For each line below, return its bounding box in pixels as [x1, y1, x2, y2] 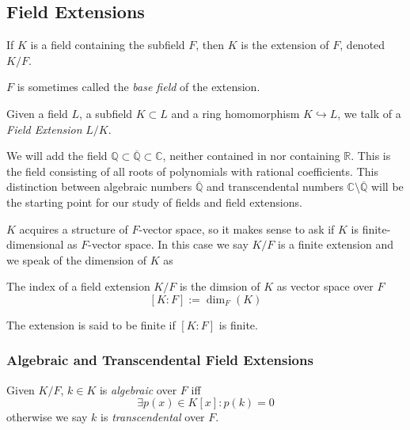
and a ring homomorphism [171, 105, 300, 121]
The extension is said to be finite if [6, 316, 176, 333]
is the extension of [241, 36, 329, 53]
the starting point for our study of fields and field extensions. [6, 193, 302, 210]
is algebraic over [99, 381, 177, 398]
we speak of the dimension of [6, 251, 147, 268]
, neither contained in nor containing [162, 147, 340, 164]
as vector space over [276, 278, 374, 295]
